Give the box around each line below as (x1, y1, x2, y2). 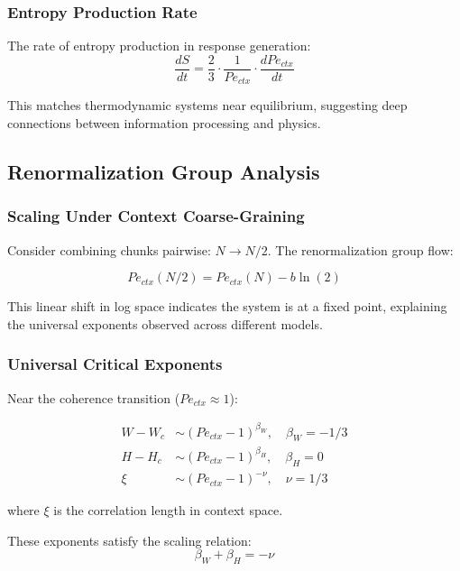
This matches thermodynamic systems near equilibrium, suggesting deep (7, 96, 408, 115)
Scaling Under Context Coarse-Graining (7, 205, 305, 227)
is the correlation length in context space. (53, 501, 283, 520)
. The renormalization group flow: (267, 240, 454, 259)
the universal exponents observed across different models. (7, 314, 323, 333)
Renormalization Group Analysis (7, 157, 320, 185)
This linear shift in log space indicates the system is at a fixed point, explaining (7, 297, 447, 316)
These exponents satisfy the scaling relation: (7, 530, 252, 549)
